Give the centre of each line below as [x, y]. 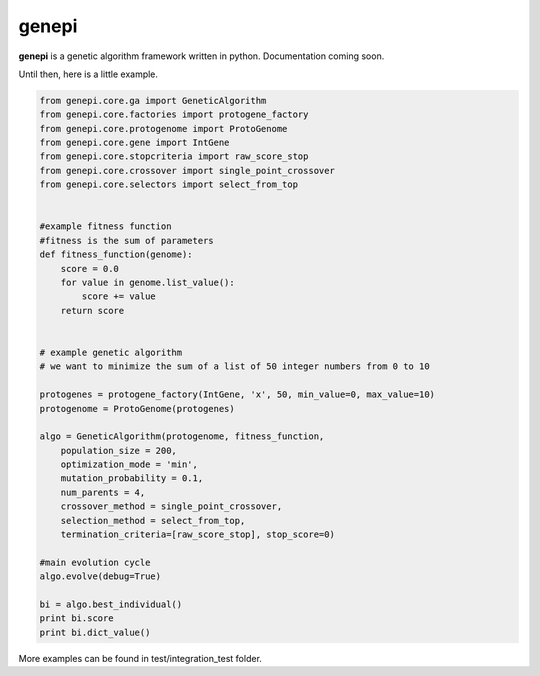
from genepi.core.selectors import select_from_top [169, 184]
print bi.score [76, 618]
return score [92, 310]
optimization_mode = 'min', [129, 464]
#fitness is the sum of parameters [126, 240]
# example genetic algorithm [111, 352]
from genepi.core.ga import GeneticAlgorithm [153, 100]
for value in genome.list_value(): [147, 282]
